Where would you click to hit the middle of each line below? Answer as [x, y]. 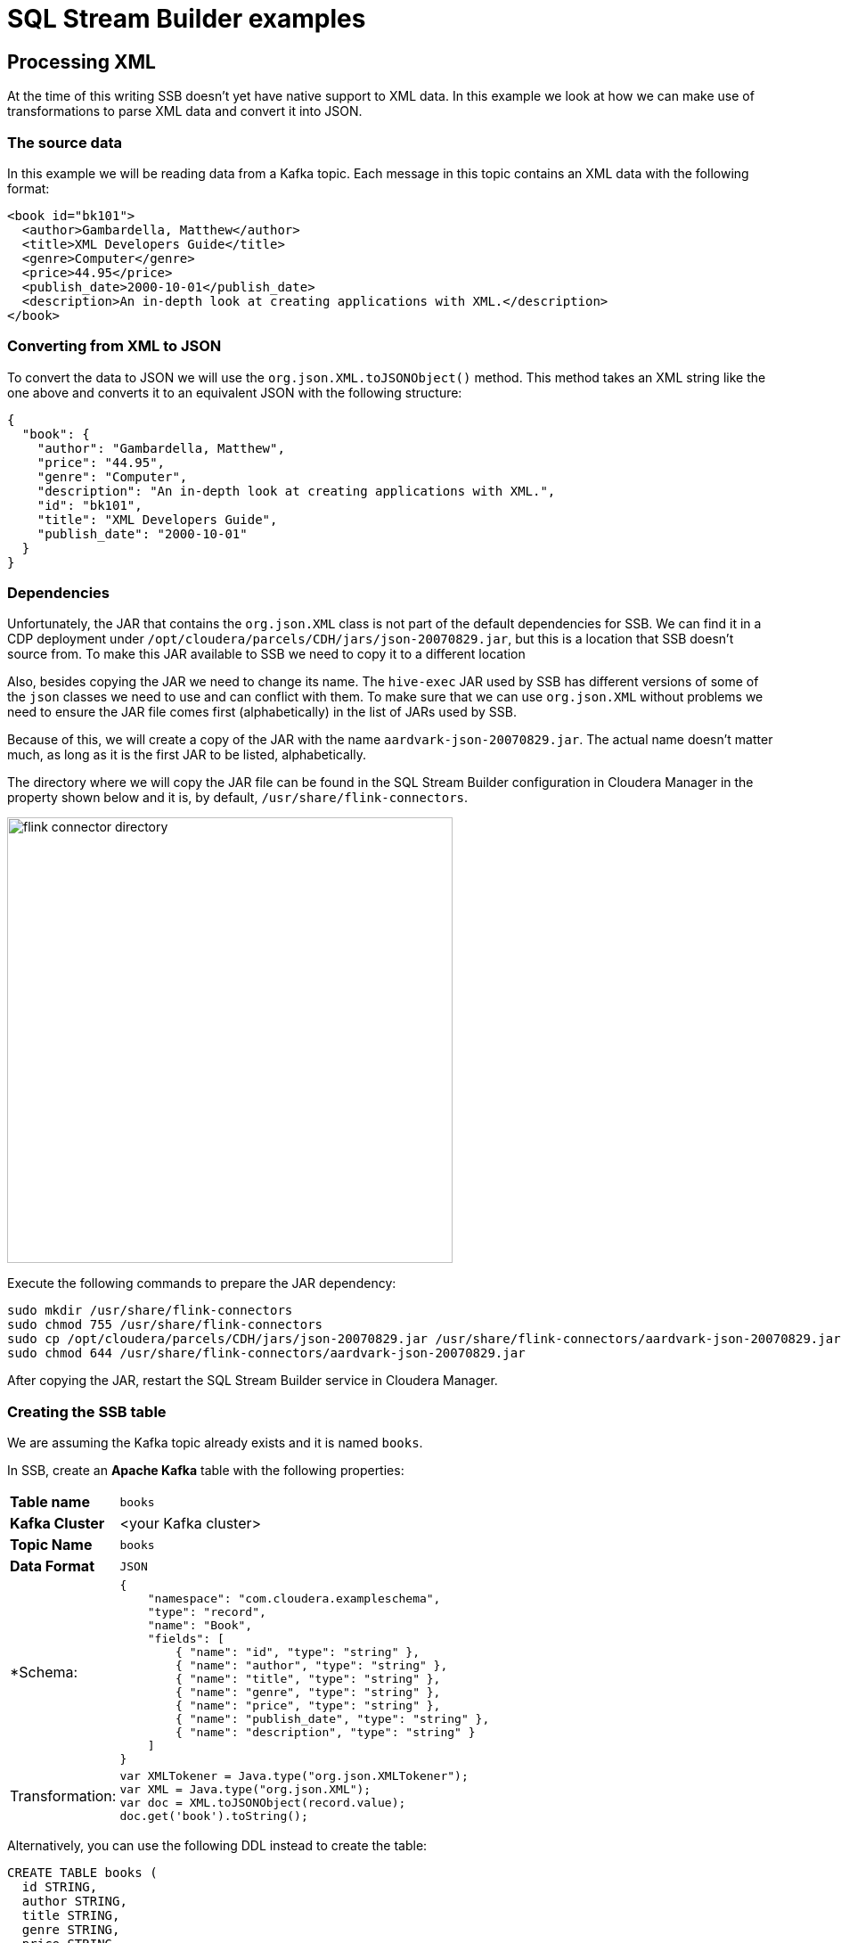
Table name [50, 1502]
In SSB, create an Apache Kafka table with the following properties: [206, 1471]
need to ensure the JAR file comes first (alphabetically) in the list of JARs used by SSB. [262, 712]
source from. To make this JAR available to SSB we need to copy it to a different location [266, 654]
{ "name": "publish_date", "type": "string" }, [333, 1719]
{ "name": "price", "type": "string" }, [308, 1706]
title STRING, [71, 1916]
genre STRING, [71, 1930]
